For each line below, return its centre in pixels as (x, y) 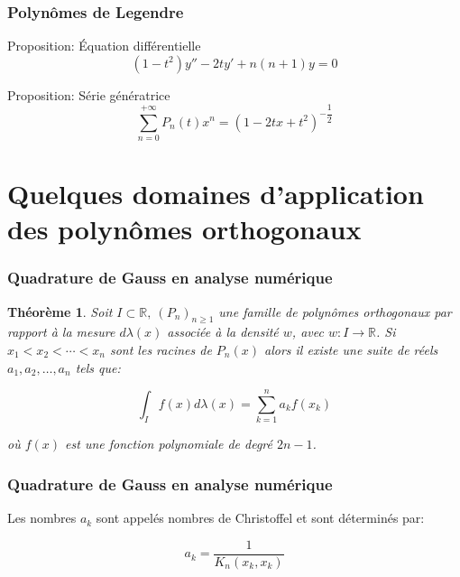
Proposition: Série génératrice (89, 94)
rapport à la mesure (61, 332)
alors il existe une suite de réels (351, 350)
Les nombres (42, 518)
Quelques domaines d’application (216, 194)
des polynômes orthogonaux (184, 229)
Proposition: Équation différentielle (104, 46)
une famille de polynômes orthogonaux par (335, 311)
